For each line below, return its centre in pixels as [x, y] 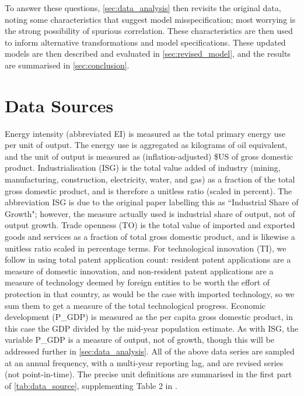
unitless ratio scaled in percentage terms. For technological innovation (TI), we [146, 248]
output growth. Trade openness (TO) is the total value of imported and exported [150, 225]
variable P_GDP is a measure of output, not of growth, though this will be [139, 340]
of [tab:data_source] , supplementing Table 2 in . [91, 385]
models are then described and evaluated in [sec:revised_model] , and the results [148, 54]
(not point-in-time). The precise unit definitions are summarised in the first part [148, 374]
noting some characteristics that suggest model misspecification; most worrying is [150, 19]
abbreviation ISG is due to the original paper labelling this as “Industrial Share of [152, 202]
